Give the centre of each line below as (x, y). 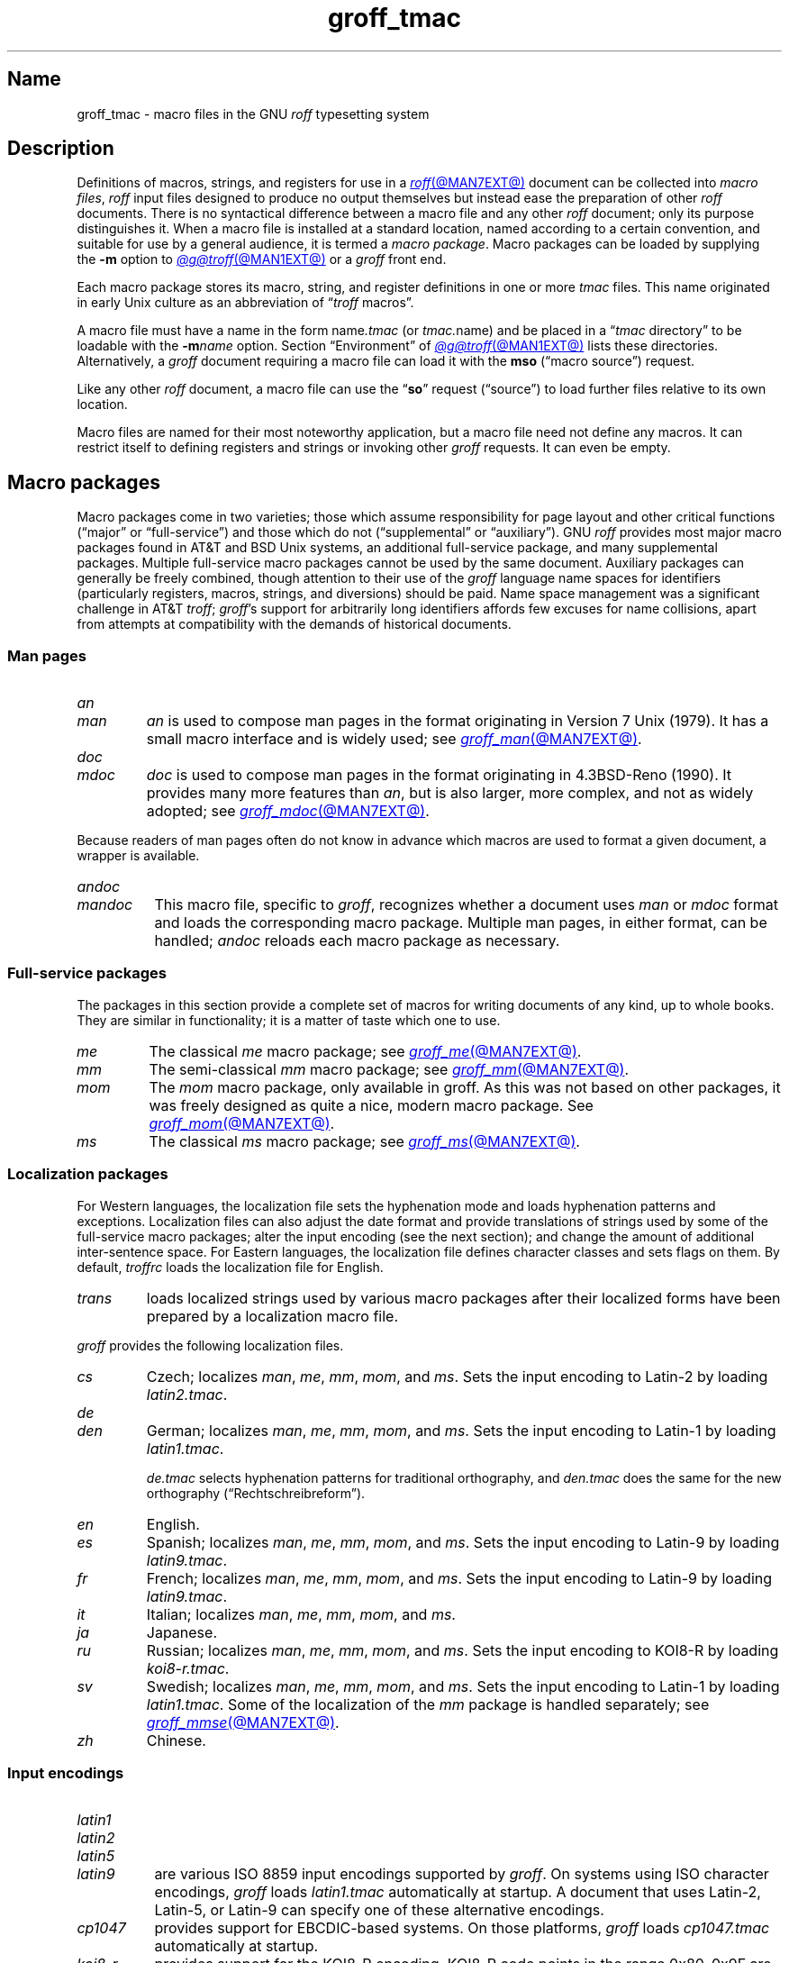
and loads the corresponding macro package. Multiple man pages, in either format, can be (461, 923)
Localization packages (88, 1174)
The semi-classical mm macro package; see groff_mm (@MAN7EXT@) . (389, 1069)
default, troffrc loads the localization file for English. (230, 1267)
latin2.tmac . (187, 1394)
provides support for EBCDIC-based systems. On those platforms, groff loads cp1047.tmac (462, 1928)
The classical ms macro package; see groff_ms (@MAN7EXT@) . (364, 1141)
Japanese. (181, 1632)
